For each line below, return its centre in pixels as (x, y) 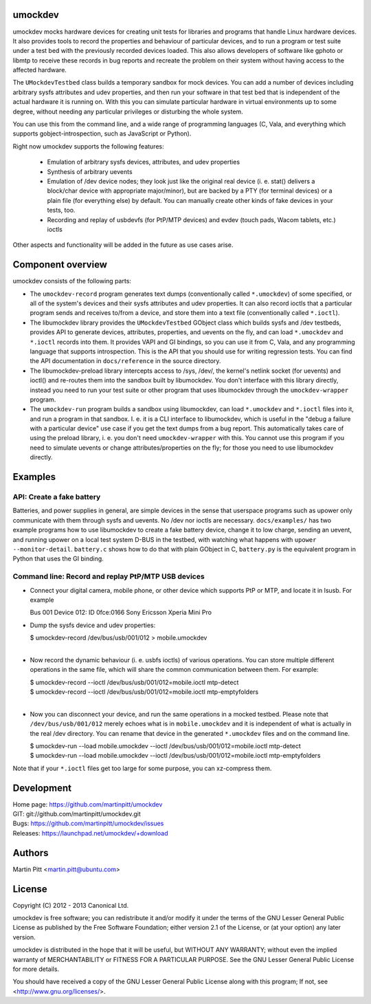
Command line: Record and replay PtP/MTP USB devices (109, 576)
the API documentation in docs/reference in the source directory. (125, 361)
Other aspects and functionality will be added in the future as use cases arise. (123, 245)
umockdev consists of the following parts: (72, 281)
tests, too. (61, 210)
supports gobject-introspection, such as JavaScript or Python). (102, 133)
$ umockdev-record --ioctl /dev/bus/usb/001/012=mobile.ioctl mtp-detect (134, 682)
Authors (31, 853)
